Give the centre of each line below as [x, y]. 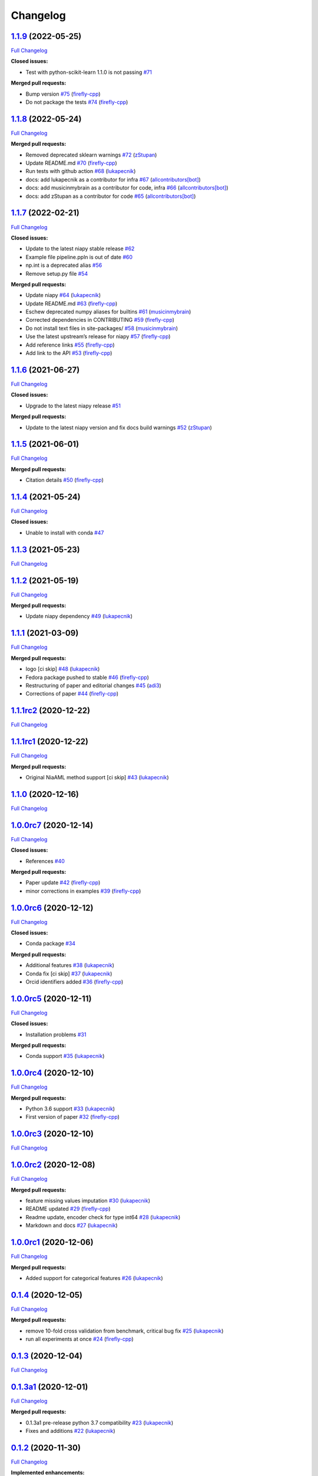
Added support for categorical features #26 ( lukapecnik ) [94, 1278]
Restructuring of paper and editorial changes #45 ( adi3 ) [93, 685]
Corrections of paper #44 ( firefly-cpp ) [72, 694]
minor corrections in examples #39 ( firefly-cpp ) [83, 891]
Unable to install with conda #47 [65, 533]
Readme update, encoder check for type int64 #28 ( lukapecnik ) [103, 1217]
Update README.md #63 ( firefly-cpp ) [72, 303]
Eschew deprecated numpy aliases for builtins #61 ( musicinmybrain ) [108, 312]
